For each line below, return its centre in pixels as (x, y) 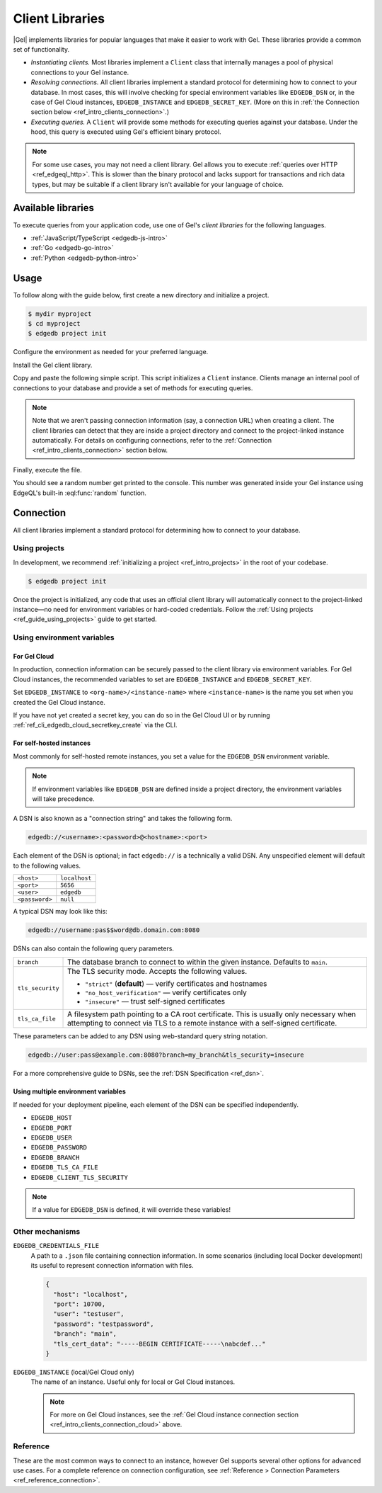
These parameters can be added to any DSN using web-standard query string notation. (140, 1036)
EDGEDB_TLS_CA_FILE (64, 1168)
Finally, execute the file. (48, 470)
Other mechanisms (47, 1232)
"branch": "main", (85, 1334)
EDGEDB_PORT (51, 1128)
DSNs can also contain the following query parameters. (94, 948)
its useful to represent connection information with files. (112, 1266)
